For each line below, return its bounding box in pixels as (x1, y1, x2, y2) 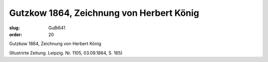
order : (9, 31, 22, 37)
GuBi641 (48, 25, 66, 31)
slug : (9, 25, 20, 31)
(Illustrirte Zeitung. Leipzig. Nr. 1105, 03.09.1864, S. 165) (9, 50, 123, 56)
